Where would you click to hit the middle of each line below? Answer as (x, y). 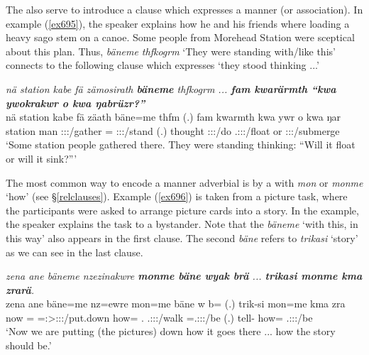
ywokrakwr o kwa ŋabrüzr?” (76, 103)
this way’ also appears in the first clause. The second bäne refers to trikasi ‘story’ (182, 237)
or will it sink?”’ (42, 158)
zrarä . (20, 289)
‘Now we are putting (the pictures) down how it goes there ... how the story (171, 331)
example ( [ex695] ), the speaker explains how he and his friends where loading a (178, 23)
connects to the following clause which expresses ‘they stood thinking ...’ (163, 65)
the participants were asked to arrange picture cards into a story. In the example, (182, 210)
